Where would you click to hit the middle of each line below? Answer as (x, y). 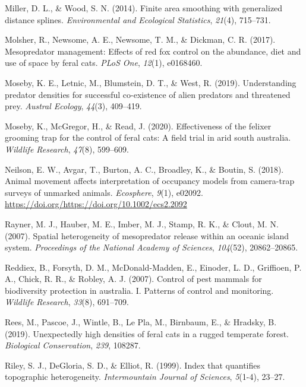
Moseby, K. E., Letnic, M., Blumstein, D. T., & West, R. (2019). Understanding (151, 82)
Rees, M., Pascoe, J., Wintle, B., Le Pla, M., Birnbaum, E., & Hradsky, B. (141, 322)
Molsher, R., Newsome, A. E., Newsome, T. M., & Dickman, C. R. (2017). (140, 39)
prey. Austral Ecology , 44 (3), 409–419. (73, 106)
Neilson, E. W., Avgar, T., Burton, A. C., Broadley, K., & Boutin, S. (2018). (144, 169)
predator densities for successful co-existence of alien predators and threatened (148, 94)
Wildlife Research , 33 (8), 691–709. (67, 302)
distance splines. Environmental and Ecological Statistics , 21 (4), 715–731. (138, 19)
